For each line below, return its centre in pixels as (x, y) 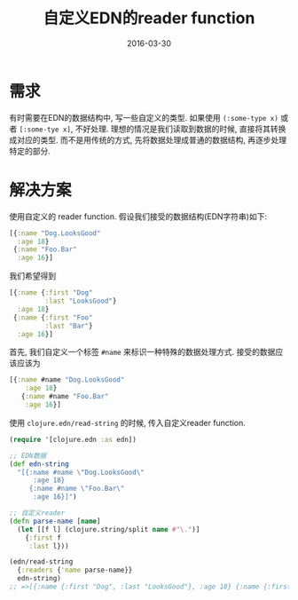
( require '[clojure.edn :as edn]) (73, 439)
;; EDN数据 (28, 455)
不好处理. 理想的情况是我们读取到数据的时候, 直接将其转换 (180, 129)
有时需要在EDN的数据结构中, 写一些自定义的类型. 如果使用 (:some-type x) (144, 117)
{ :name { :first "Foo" (53, 317)
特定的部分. (30, 151)
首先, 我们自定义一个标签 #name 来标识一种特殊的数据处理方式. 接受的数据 (142, 352)
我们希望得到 (32, 276)
